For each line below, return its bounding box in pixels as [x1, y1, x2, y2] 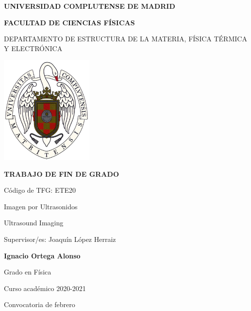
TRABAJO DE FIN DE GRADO [4, 168, 119, 179]
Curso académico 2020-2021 [4, 283, 86, 293]
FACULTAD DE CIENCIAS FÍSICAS [4, 17, 135, 27]
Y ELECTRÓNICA [4, 43, 63, 53]
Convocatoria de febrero [4, 299, 75, 310]
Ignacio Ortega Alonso [4, 250, 81, 260]
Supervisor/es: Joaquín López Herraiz [4, 234, 116, 244]
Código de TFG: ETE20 [4, 185, 76, 195]
